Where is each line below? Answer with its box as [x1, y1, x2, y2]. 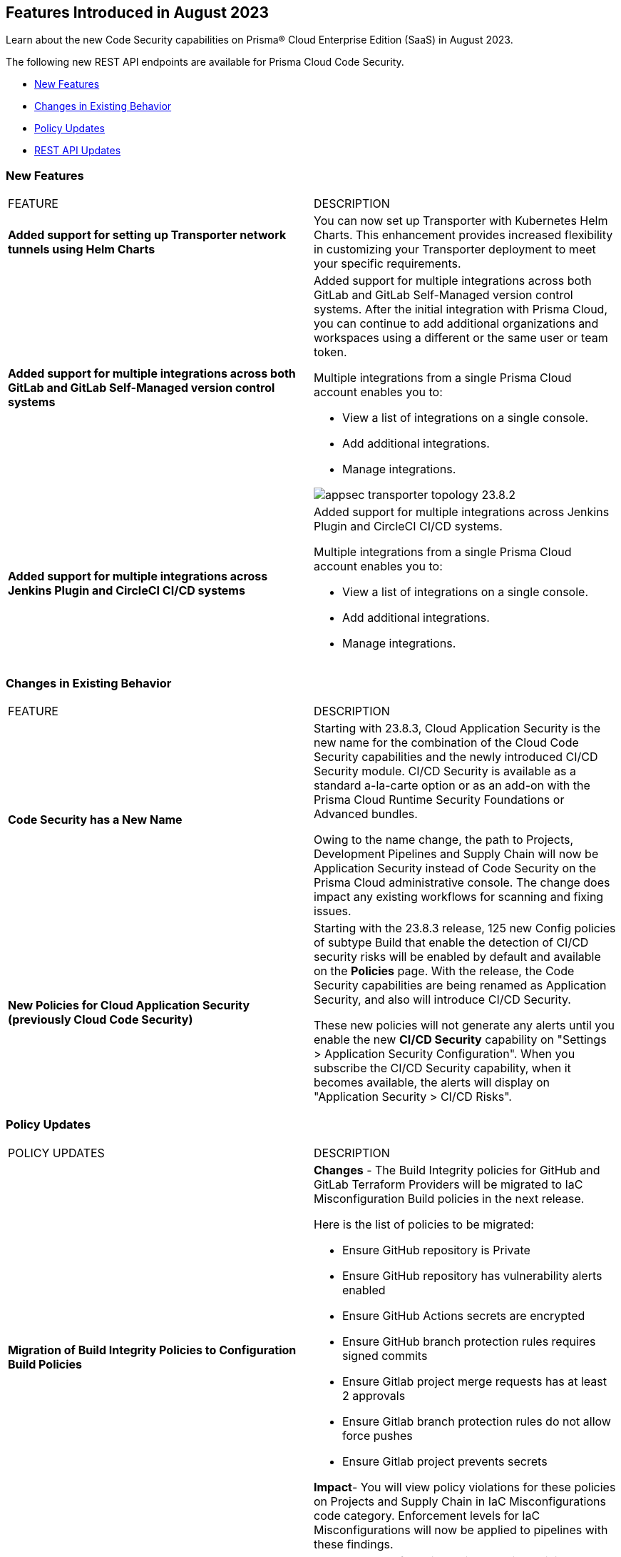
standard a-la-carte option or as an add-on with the [314, 777, 590, 792]
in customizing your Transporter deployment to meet [314, 242, 596, 257]
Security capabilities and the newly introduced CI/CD [314, 749, 598, 764]
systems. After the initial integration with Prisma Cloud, [314, 302, 608, 317]
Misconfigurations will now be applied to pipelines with [314, 1522, 608, 1537]
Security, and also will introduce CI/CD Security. [314, 992, 571, 1007]
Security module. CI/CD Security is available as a [314, 763, 576, 778]
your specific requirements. [314, 256, 461, 271]
